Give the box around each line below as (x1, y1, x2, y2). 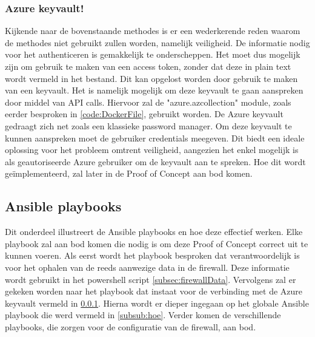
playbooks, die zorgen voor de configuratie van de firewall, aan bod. (5, 320, 256, 333)
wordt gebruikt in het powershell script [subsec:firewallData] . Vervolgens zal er (5, 273, 296, 285)
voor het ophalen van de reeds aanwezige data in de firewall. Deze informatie (5, 260, 290, 273)
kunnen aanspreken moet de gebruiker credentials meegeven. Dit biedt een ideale (5, 131, 305, 144)
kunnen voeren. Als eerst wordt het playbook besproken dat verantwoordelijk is (5, 249, 300, 262)
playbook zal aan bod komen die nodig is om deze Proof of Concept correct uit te (5, 237, 308, 250)
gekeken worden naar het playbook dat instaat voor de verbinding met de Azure (5, 285, 303, 298)
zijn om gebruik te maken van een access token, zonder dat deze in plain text (5, 60, 291, 72)
